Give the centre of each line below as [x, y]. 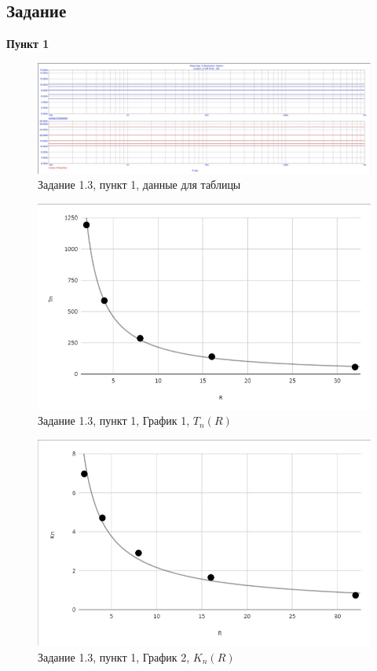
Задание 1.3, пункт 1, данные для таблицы [139, 184]
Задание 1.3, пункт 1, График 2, [114, 656]
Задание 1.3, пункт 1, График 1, [114, 420]
